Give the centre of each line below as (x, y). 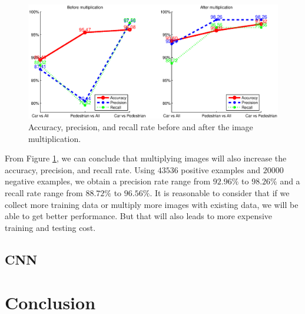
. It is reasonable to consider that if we (220, 192)
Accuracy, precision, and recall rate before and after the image (141, 126)
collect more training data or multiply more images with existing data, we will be (152, 204)
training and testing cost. (50, 227)
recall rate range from (44, 192)
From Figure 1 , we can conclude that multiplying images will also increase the (146, 158)
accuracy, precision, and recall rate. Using (80, 169)
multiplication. (55, 138)
